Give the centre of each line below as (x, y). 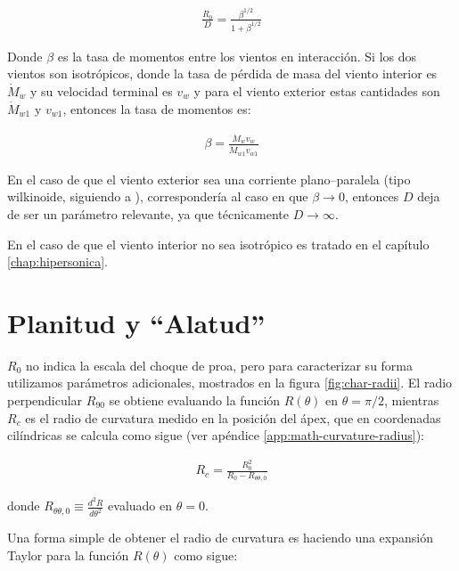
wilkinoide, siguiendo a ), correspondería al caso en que (158, 196)
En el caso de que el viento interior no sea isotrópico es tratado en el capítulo (218, 244)
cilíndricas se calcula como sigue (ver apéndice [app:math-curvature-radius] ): (216, 435)
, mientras (411, 400)
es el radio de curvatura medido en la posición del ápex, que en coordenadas (233, 417)
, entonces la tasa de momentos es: (157, 108)
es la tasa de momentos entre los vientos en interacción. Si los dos (237, 56)
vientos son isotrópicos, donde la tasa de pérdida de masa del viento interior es (222, 73)
